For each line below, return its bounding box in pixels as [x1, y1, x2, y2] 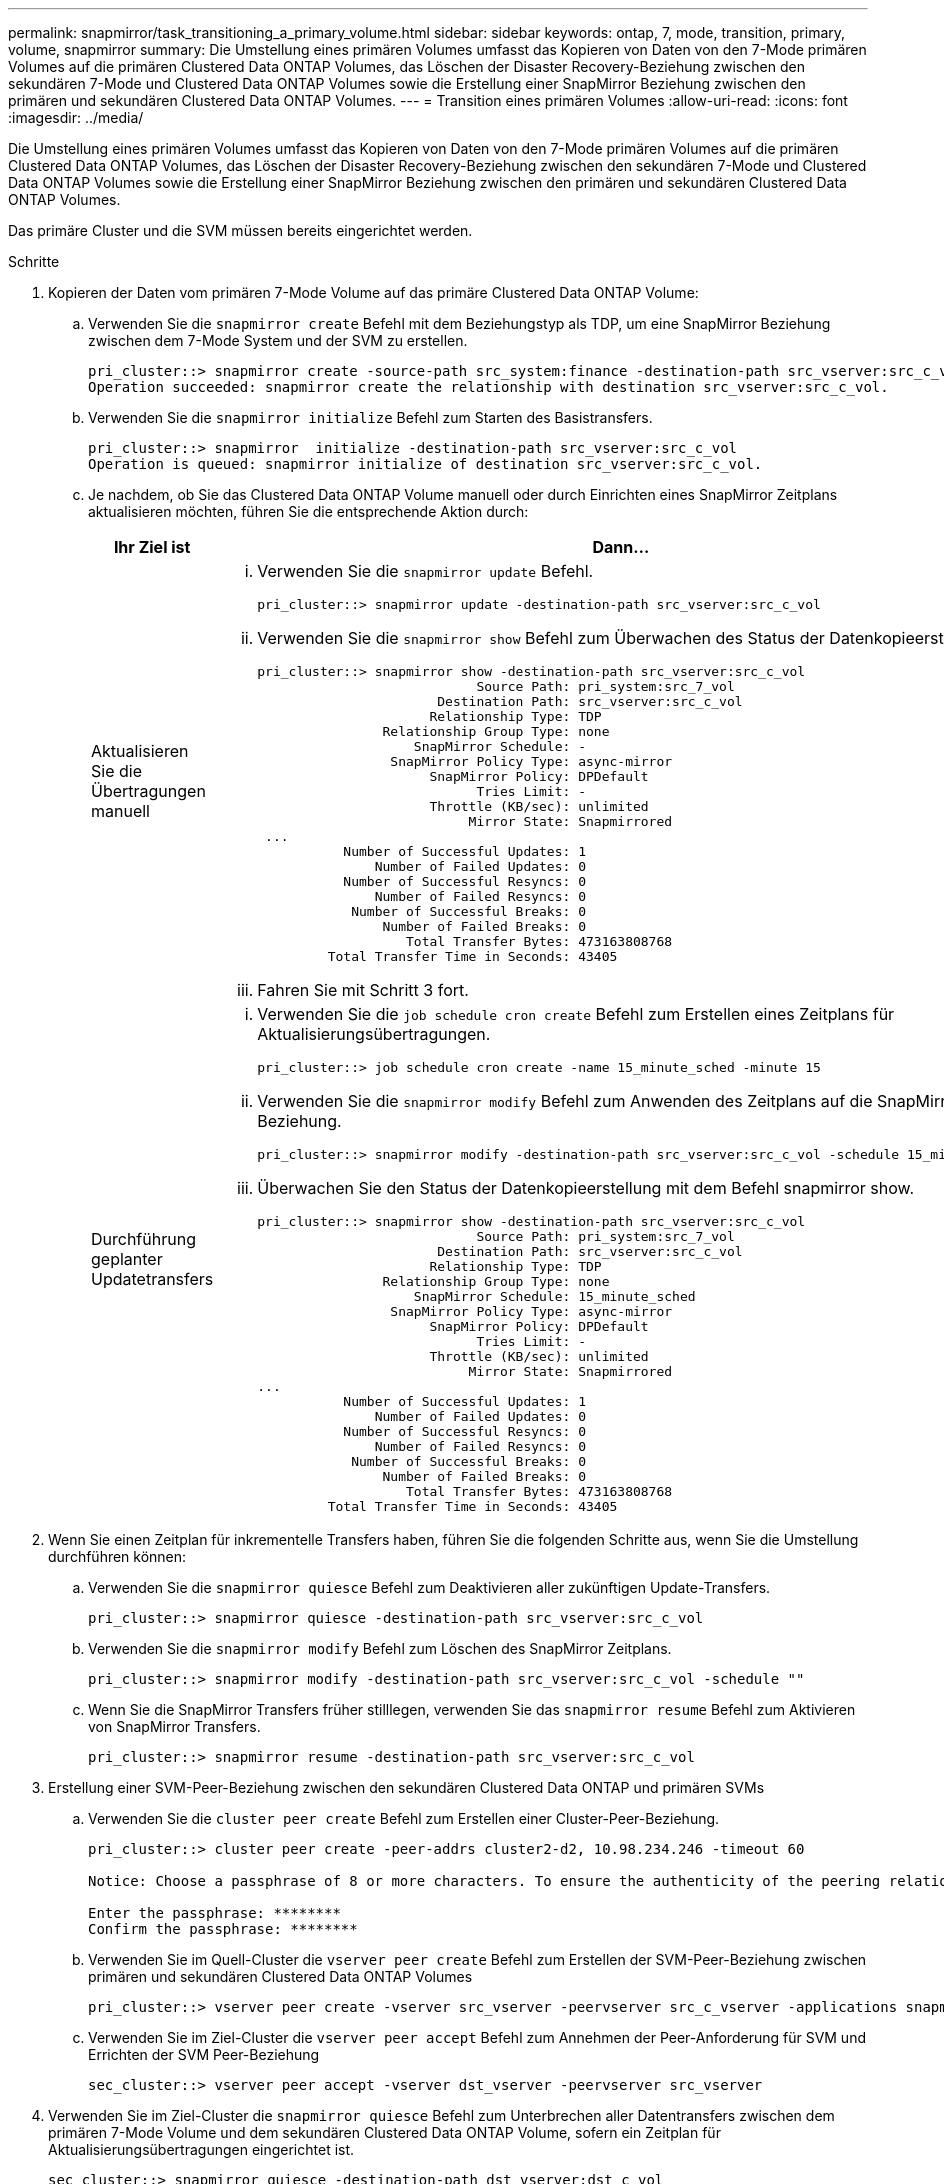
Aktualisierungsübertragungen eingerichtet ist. [48, 2141, 355, 2158]
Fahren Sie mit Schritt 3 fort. [257, 980, 469, 1000]
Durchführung [91, 1229, 196, 1249]
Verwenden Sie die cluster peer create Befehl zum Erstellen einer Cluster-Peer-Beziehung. [88, 1810, 720, 1827]
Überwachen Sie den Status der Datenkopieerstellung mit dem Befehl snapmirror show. [257, 1178, 915, 1198]
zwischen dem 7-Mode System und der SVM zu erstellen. [88, 332, 468, 349]
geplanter [91, 1249, 163, 1269]
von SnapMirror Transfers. [88, 1718, 261, 1735]
